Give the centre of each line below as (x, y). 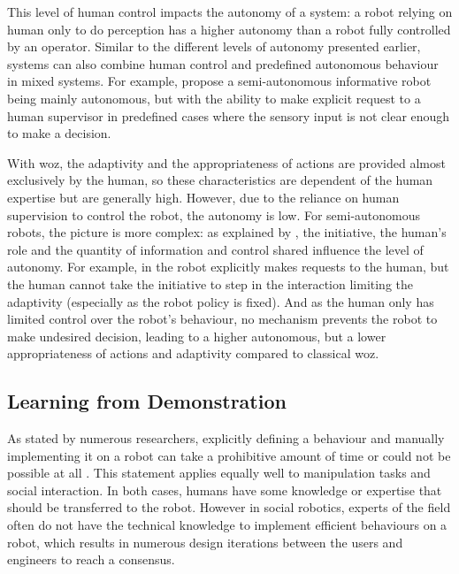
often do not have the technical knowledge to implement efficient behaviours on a (227, 525)
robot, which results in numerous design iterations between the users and (205, 542)
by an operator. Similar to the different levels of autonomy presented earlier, (214, 46)
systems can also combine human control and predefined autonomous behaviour (223, 63)
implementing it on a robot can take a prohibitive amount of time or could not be (229, 455)
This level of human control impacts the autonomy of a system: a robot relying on (230, 11)
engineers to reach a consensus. (91, 559)
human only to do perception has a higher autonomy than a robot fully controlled (229, 29)
